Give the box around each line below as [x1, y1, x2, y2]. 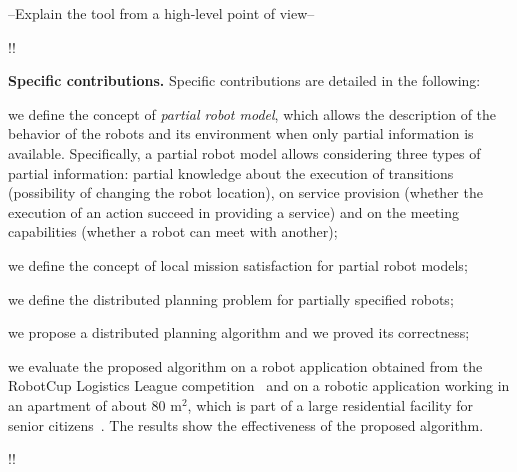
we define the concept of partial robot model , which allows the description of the [8, 103, 497, 124]
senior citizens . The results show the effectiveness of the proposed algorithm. [8, 414, 484, 435]
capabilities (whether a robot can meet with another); [8, 221, 338, 242]
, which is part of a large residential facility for [187, 394, 473, 415]
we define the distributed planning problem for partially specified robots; [8, 288, 454, 309]
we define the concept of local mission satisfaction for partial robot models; [8, 254, 468, 275]
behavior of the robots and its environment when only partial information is [8, 123, 474, 144]
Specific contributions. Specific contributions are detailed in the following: [8, 70, 481, 91]
